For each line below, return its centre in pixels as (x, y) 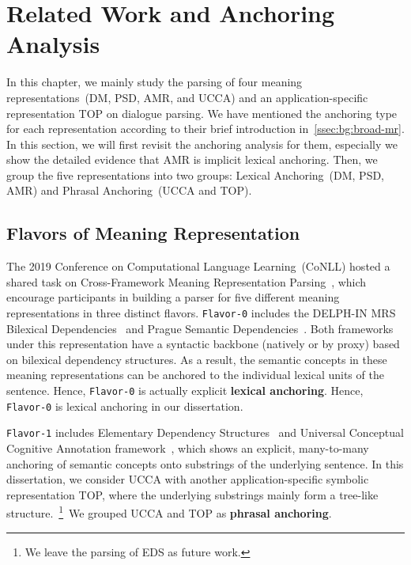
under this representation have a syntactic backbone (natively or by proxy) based (203, 344)
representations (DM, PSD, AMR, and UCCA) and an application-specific (187, 97)
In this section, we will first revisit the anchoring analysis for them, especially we (202, 144)
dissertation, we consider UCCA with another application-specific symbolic (188, 479)
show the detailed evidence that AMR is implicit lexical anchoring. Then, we (192, 159)
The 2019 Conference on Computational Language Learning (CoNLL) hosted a (198, 266)
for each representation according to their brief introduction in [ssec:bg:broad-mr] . (205, 129)
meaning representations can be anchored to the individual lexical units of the (195, 375)
